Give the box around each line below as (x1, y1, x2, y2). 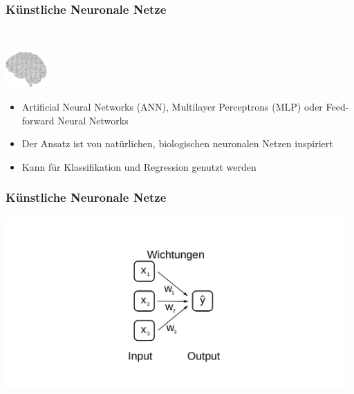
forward (21, 113, 55, 127)
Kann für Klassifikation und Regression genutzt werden (21, 159, 257, 173)
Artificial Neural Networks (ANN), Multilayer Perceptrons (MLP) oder (21, 99, 323, 113)
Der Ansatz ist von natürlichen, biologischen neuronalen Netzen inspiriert (21, 136, 333, 151)
